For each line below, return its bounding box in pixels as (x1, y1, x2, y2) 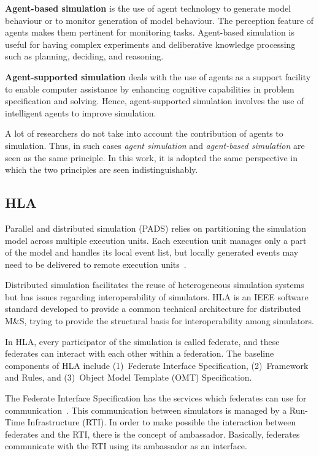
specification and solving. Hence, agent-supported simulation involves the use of (5, 94, 304, 107)
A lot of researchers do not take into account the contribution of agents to (5, 127, 283, 140)
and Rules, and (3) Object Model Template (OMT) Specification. (5, 371, 252, 384)
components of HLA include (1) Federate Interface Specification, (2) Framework (5, 359, 309, 371)
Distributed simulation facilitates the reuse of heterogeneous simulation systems (5, 278, 304, 291)
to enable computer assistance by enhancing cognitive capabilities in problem (5, 82, 294, 95)
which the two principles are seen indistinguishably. (5, 163, 198, 176)
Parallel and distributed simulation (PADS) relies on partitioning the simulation (5, 221, 307, 234)
